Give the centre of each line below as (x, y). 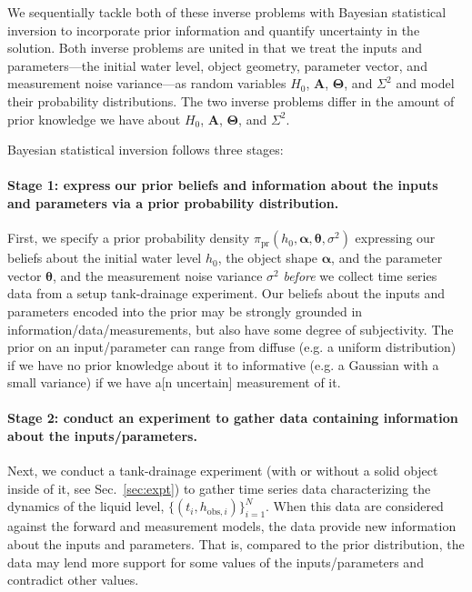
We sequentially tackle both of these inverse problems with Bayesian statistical (227, 12)
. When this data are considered (355, 506)
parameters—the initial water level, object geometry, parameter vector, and (217, 65)
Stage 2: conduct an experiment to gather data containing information (233, 418)
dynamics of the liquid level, (86, 506)
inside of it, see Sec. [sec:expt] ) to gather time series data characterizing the (219, 488)
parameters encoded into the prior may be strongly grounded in (185, 311)
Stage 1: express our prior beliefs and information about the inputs (223, 185)
